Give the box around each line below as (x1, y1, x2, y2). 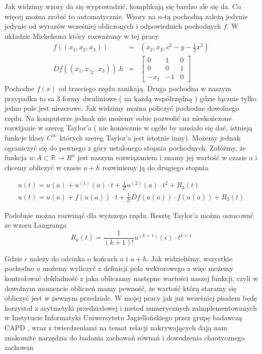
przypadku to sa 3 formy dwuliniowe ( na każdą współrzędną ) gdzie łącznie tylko (5, 93, 256, 103)
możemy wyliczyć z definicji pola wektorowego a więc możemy (42, 263, 234, 273)
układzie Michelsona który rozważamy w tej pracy (5, 30, 159, 41)
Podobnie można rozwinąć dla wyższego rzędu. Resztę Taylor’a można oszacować (5, 209, 254, 220)
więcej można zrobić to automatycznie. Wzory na (5, 11, 156, 21)
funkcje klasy (5, 132, 45, 143)
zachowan (5, 342, 34, 352)
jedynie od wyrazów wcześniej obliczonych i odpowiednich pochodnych (5, 21, 221, 31)
